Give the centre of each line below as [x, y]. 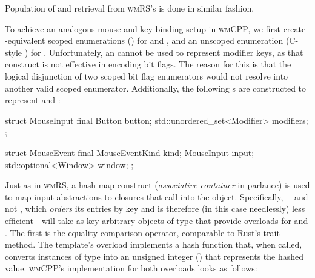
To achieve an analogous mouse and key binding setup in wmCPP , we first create [155, 28]
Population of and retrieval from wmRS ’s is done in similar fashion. [130, 8]
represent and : [33, 100]
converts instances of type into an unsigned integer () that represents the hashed [154, 256]
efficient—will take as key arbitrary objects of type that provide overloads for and [157, 220]
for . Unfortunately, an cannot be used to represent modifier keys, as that [167, 52]
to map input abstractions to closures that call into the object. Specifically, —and [157, 196]
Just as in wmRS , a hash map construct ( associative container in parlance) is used [157, 185]
